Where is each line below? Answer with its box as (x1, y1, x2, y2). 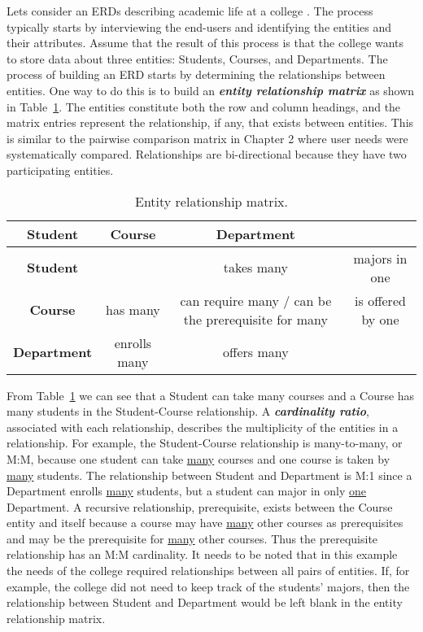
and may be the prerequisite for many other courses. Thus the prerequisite (7, 530, 378, 547)
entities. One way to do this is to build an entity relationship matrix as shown (7, 81, 415, 98)
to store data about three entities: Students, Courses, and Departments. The (7, 50, 388, 67)
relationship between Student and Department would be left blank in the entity (7, 594, 403, 611)
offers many (223, 342, 289, 362)
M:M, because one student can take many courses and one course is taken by (7, 450, 390, 467)
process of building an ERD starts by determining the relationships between (7, 66, 386, 83)
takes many (223, 258, 288, 277)
